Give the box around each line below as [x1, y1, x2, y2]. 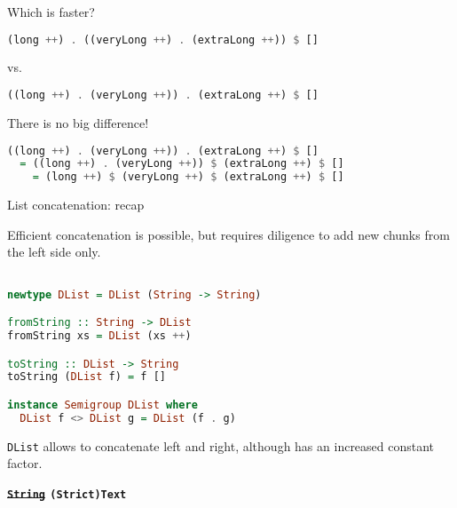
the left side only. [7, 242, 101, 261]
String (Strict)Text [7, 488, 127, 501]
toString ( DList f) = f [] [7, 370, 166, 384]
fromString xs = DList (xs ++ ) [7, 329, 192, 342]
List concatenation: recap [7, 195, 145, 214]
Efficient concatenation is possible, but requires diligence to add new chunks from [7, 225, 450, 243]
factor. [7, 454, 43, 472]
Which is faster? [7, 3, 95, 20]
